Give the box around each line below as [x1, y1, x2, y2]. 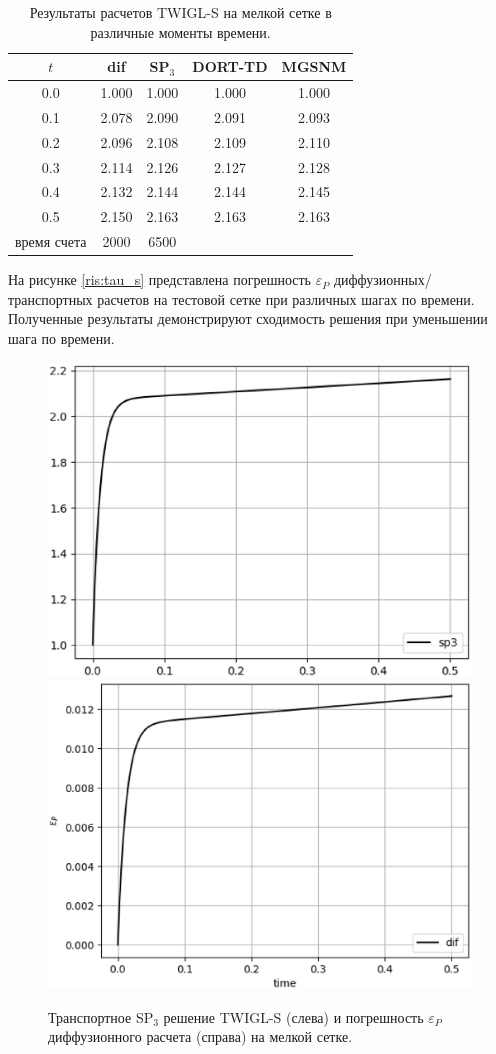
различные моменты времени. [90, 21, 271, 42]
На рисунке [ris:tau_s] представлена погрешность [8, 269, 311, 290]
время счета [15, 231, 87, 252]
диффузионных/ [333, 269, 432, 290]
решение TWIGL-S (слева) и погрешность [163, 1006, 424, 1027]
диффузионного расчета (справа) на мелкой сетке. [48, 1026, 353, 1047]
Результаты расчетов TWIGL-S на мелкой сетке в [29, 2, 332, 22]
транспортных [8, 288, 93, 309]
